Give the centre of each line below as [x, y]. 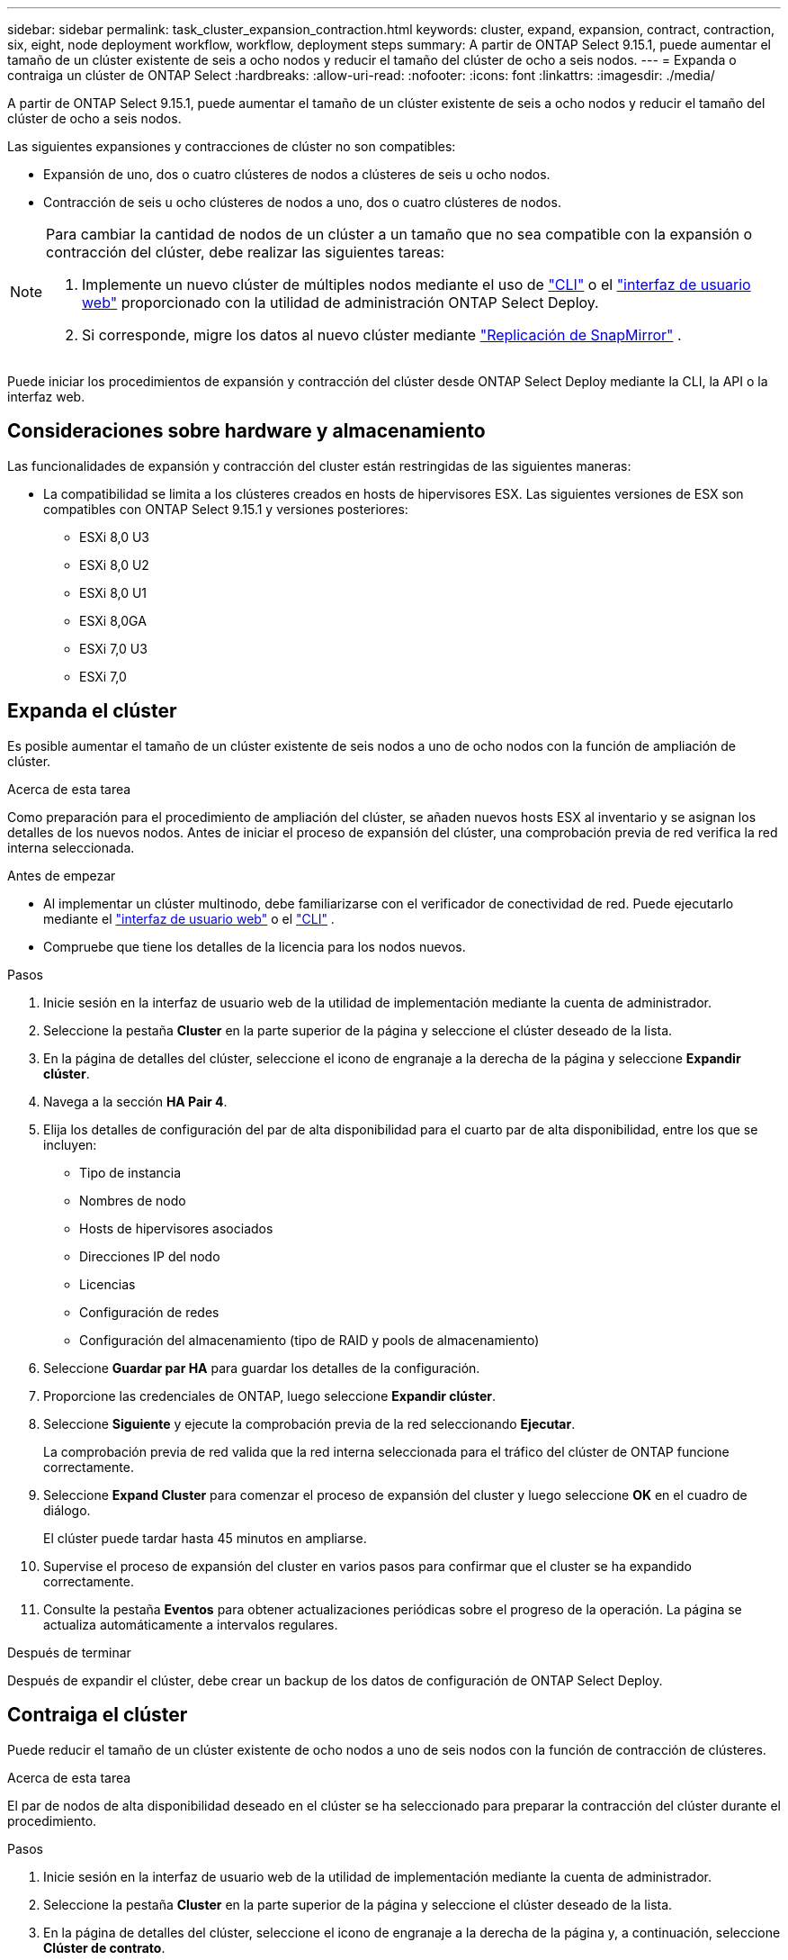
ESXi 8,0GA [113, 620]
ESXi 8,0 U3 [114, 537]
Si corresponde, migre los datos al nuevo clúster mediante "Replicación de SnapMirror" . [382, 335]
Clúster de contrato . [104, 1947]
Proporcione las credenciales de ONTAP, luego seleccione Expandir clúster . [269, 1395]
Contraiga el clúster [98, 1715]
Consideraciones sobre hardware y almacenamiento [246, 431]
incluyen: [70, 1144]
